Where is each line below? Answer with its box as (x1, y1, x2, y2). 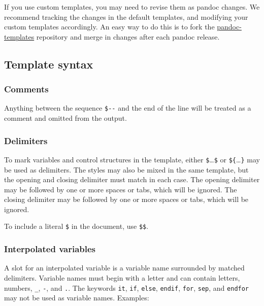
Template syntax (4, 56, 93, 72)
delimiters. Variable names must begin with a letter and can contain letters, (4, 272, 240, 283)
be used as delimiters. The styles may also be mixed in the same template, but (4, 164, 249, 175)
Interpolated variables (4, 243, 96, 255)
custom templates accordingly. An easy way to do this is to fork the (4, 21, 215, 32)
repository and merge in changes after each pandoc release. (36, 31, 220, 42)
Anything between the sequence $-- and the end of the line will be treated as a (4, 103, 251, 113)
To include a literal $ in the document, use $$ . (4, 221, 149, 231)
